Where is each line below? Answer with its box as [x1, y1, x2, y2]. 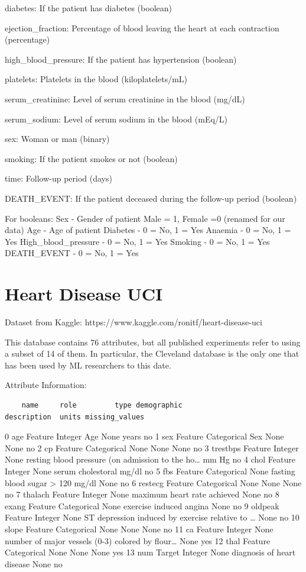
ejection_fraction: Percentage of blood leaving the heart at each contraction [5, 21, 279, 34]
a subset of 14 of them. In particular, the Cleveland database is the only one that [5, 347, 300, 360]
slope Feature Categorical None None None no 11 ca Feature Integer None [5, 522, 274, 535]
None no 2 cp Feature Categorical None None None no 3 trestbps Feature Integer [5, 441, 299, 454]
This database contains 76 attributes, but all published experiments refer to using [5, 335, 301, 348]
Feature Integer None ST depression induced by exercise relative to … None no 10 [5, 511, 300, 523]
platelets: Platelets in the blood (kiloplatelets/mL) [5, 73, 188, 85]
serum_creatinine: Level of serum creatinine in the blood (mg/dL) [5, 92, 245, 105]
